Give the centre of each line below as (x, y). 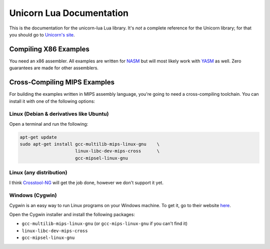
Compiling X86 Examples (49, 49)
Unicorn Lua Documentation (69, 13)
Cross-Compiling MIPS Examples (62, 82)
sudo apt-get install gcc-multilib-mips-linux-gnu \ (90, 144)
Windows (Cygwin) (33, 196)
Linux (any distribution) (38, 173)
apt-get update (38, 137)
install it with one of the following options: (52, 101)
